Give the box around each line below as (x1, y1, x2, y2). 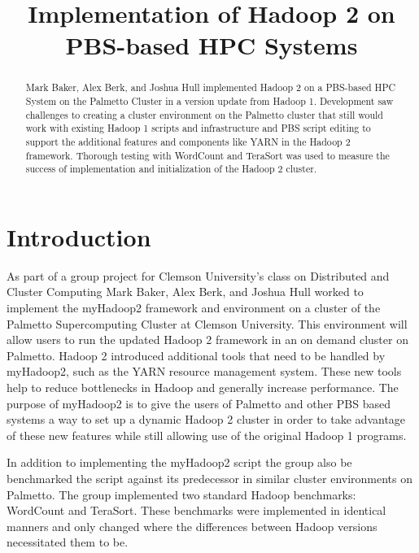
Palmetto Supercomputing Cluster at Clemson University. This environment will (7, 315, 408, 332)
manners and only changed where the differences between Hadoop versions (7, 517, 378, 534)
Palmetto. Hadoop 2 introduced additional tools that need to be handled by (7, 346, 386, 364)
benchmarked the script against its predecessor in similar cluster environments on (7, 470, 413, 487)
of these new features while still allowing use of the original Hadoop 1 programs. (7, 426, 407, 443)
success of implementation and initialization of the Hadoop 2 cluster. (25, 162, 317, 176)
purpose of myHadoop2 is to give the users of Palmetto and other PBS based (7, 394, 391, 411)
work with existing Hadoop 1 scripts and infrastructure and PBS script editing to (25, 121, 371, 135)
